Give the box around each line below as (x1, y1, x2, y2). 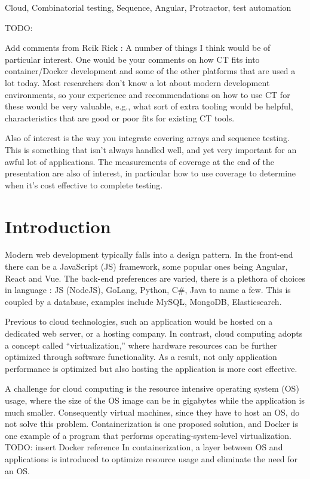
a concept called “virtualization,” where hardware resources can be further (5, 338, 277, 351)
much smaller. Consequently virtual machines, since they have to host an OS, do (5, 405, 300, 418)
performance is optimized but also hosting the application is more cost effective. (5, 362, 297, 374)
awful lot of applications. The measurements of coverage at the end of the (5, 155, 274, 167)
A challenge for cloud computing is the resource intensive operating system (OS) (5, 382, 299, 395)
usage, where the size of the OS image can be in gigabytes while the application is (5, 393, 305, 406)
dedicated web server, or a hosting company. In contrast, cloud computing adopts (5, 327, 303, 339)
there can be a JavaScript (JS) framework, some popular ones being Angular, (5, 260, 288, 273)
